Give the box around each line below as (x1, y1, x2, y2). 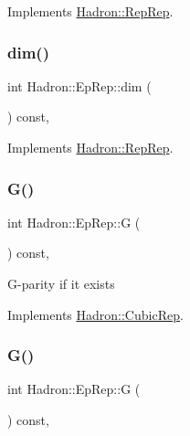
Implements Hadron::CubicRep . (7, 304, 184, 324)
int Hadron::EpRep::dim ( (7, 76, 152, 95)
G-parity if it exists (7, 274, 115, 292)
